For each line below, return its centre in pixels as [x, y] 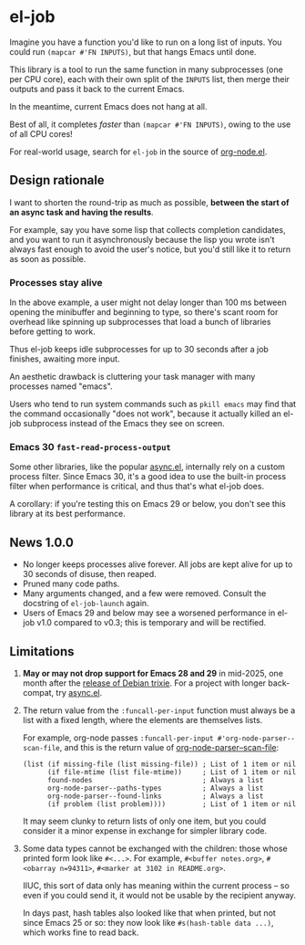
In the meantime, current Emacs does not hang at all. [108, 106]
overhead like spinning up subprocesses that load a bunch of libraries [140, 322]
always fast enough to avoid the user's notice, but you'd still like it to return [150, 249]
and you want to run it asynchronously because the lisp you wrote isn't [142, 239]
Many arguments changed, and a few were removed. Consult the [144, 593]
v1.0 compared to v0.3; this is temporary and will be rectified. [152, 623]
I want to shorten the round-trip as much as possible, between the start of [149, 202]
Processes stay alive [56, 282]
